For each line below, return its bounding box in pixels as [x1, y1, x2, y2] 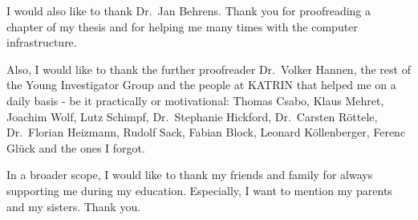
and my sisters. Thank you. [6, 198, 141, 214]
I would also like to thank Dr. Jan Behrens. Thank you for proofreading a [6, 2, 371, 18]
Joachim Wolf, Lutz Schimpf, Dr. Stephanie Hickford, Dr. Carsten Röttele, [6, 108, 378, 124]
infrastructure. [6, 34, 77, 51]
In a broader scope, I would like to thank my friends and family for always [6, 166, 373, 183]
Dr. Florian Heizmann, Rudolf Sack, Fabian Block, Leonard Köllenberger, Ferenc [6, 124, 406, 141]
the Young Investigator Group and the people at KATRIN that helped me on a [6, 76, 396, 93]
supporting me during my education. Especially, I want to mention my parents [6, 181, 392, 198]
